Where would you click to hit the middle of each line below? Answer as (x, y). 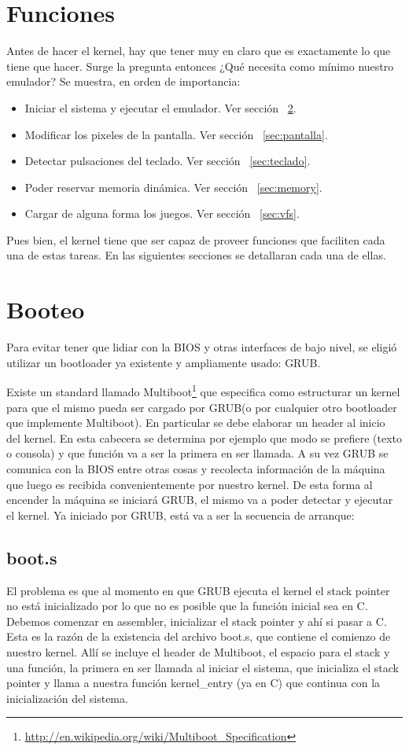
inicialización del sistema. (67, 698)
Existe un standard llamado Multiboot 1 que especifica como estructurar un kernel (203, 391)
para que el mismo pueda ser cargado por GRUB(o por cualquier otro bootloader (202, 407)
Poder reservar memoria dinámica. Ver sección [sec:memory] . (173, 187)
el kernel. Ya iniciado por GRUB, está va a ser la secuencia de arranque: (181, 515)
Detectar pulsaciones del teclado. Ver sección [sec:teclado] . (168, 161)
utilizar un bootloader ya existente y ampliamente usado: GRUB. (164, 362)
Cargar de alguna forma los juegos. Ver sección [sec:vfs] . (162, 213)
